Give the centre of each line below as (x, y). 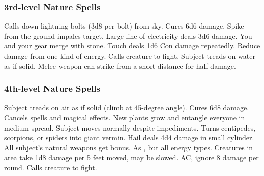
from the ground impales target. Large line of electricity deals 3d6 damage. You (128, 35)
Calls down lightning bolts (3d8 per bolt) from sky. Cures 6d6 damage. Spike (124, 26)
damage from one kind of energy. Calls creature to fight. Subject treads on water (130, 56)
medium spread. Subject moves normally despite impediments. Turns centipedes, (130, 127)
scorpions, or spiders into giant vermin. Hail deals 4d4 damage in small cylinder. (129, 137)
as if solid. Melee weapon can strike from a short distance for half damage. (120, 66)
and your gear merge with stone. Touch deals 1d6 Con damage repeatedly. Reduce (132, 46)
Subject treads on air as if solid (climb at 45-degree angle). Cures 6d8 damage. (127, 107)
